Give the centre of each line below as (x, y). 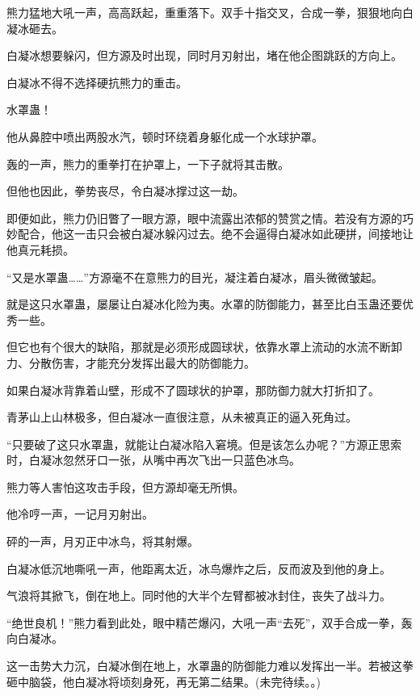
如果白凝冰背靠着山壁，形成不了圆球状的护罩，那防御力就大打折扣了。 (193, 390)
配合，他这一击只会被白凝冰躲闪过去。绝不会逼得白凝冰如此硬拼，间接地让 (215, 234)
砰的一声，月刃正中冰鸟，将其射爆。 (103, 541)
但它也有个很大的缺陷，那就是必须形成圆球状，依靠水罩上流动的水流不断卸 (204, 347)
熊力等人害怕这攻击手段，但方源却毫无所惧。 (125, 486)
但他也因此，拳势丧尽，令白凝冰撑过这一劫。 (125, 191)
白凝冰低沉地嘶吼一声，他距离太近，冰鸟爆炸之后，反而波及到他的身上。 (199, 568)
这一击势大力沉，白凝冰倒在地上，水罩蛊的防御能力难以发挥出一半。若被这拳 (210, 666)
